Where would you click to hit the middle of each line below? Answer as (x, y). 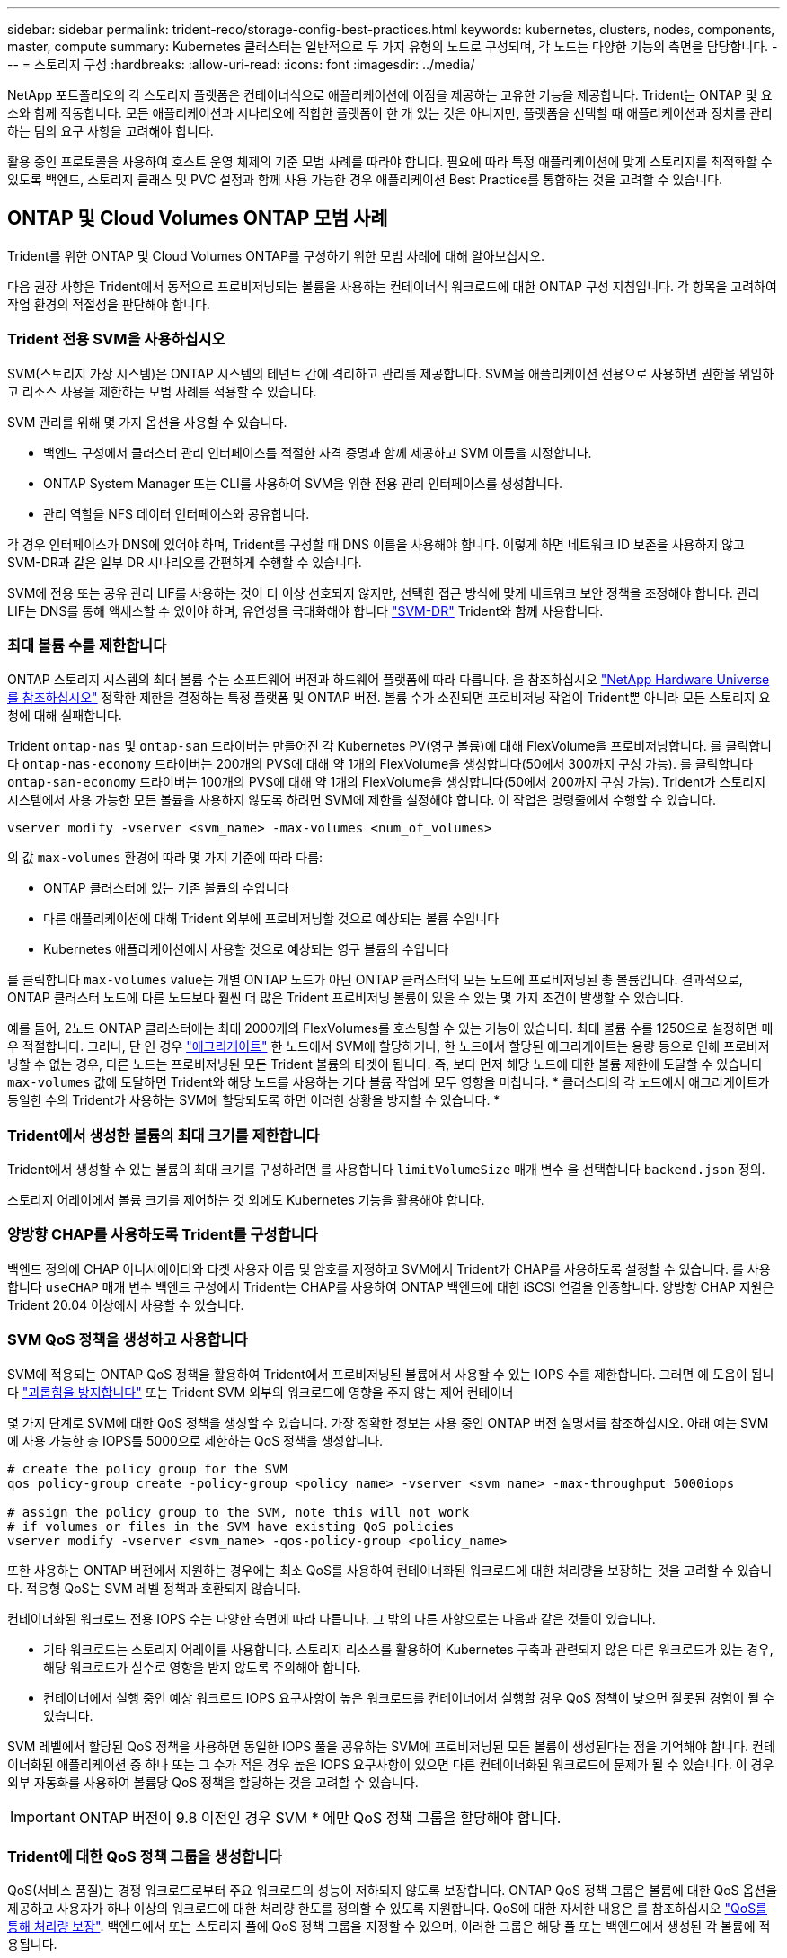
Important (43, 1816)
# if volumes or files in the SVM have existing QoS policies (231, 1526)
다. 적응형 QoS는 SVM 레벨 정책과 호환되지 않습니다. (154, 1588)
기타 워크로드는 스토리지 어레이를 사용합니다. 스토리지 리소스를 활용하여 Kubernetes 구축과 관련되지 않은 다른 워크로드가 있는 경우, (408, 1649)
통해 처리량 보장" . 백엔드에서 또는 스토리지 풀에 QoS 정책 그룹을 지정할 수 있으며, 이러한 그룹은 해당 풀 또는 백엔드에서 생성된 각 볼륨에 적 (389, 1927)
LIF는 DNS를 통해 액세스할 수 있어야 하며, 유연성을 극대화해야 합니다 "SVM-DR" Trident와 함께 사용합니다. (305, 610)
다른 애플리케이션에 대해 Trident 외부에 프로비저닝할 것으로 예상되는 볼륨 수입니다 (271, 919)
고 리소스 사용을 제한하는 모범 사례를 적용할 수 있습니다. (162, 391)
